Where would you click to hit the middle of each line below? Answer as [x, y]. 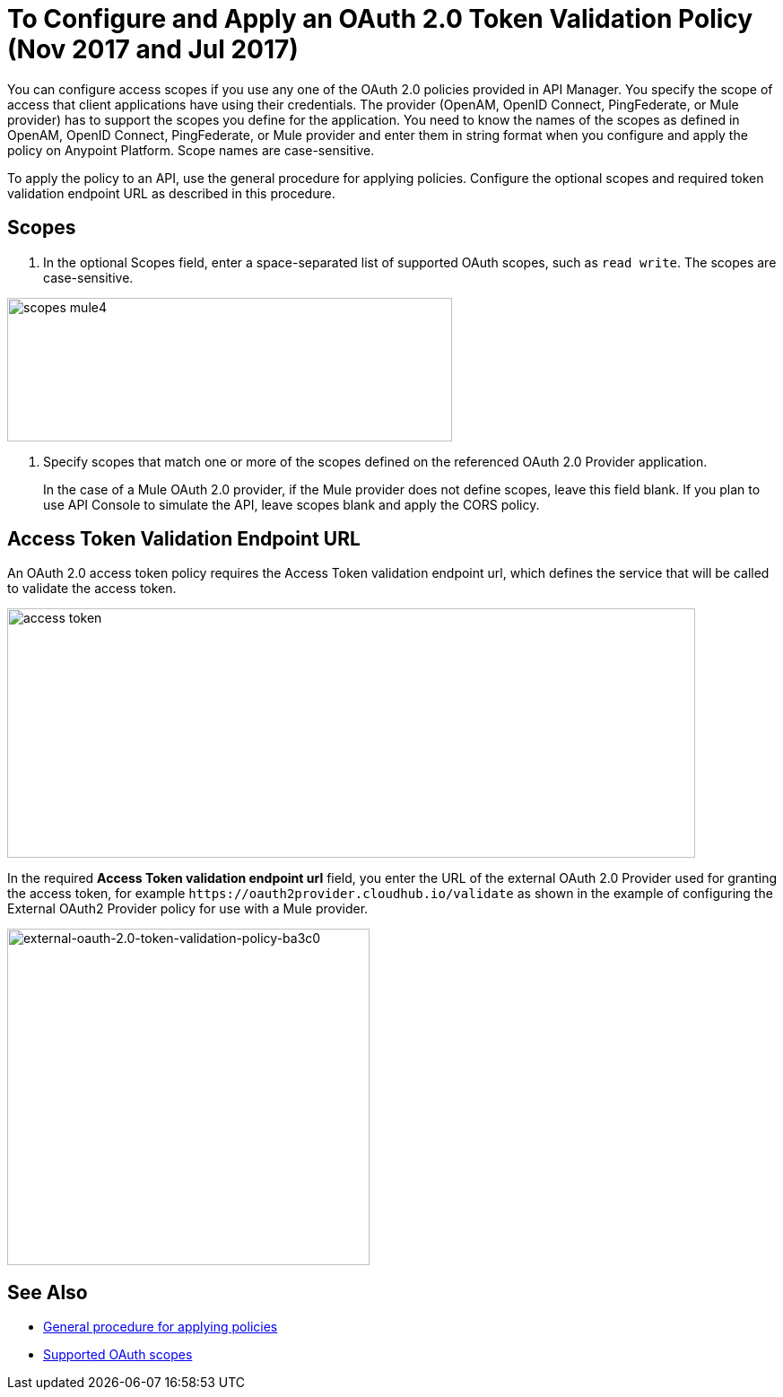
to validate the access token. [92, 589]
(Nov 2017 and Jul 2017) [153, 49]
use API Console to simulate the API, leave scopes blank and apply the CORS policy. [291, 504]
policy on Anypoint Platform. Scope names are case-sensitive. [191, 150]
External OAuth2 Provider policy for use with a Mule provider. [188, 909]
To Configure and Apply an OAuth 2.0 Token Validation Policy [380, 19]
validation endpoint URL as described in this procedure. [171, 193]
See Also [48, 1292]
